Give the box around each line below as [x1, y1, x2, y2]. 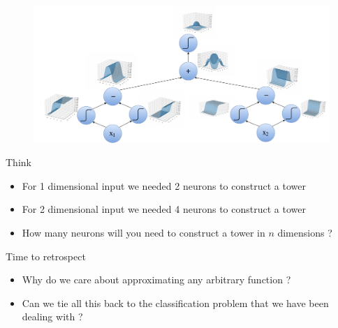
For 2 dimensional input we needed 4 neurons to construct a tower [22, 202, 306, 216]
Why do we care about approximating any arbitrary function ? [22, 272, 291, 287]
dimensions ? [277, 225, 332, 240]
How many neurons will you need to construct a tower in [22, 225, 265, 240]
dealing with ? [22, 309, 83, 324]
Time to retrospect [6, 248, 86, 263]
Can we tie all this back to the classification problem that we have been [22, 295, 329, 310]
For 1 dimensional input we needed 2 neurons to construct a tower [22, 178, 306, 193]
